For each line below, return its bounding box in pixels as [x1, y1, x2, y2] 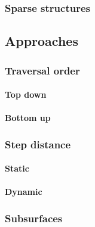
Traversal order [5, 63, 80, 77]
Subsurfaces [5, 210, 63, 225]
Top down [5, 88, 47, 101]
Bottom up [5, 111, 51, 124]
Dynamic [5, 185, 42, 198]
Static [5, 162, 29, 175]
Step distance [5, 136, 71, 151]
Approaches [5, 32, 78, 50]
